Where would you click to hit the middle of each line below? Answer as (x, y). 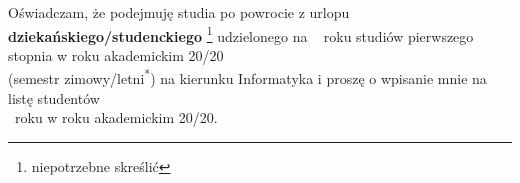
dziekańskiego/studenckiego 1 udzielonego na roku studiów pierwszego (241, 34)
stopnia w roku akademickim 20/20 (116, 54)
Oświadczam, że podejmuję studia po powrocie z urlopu (179, 12)
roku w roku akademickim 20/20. (116, 117)
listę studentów (54, 97)
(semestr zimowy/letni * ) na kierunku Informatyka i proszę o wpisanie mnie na (247, 77)
